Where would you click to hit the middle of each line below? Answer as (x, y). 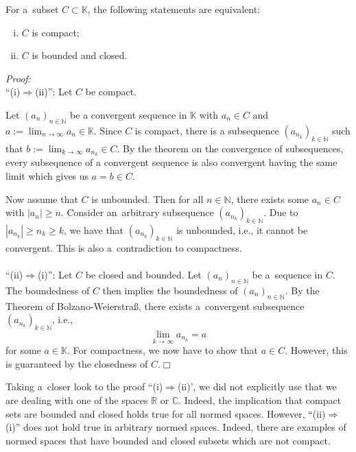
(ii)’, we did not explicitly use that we (257, 386)
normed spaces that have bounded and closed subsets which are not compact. (168, 440)
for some (23, 350)
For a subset (32, 9)
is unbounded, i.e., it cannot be (242, 230)
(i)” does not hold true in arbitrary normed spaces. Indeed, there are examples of (176, 427)
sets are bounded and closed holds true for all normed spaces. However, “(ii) (166, 413)
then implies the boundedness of (170, 290)
